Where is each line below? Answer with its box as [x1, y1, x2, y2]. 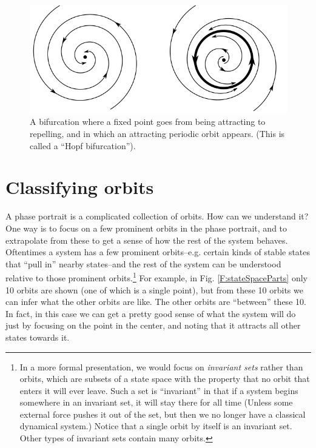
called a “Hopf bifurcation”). [30, 139, 136, 152]
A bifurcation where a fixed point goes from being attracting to [30, 115, 266, 128]
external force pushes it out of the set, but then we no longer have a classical [19, 407, 306, 420]
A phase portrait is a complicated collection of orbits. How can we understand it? [5, 210, 309, 222]
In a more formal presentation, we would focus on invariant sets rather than [19, 360, 303, 373]
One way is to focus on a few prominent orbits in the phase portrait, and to [5, 221, 287, 234]
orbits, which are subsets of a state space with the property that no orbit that [19, 372, 310, 385]
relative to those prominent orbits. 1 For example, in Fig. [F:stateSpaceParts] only [5, 270, 308, 284]
